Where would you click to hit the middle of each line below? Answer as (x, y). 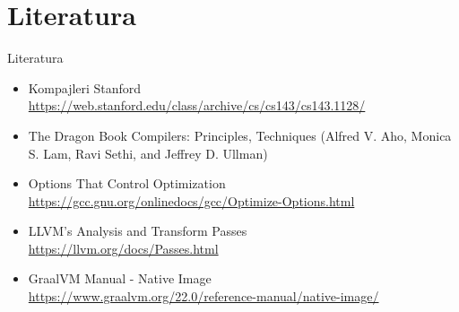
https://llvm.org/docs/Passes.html (123, 248)
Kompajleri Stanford (85, 87)
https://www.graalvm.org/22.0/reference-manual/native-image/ (204, 296)
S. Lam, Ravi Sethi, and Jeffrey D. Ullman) (148, 153)
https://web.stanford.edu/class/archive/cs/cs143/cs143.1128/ (197, 105)
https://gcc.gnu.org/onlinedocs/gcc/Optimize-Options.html (191, 200)
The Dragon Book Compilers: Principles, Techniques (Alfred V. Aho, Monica (240, 135)
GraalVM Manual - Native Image (120, 278)
